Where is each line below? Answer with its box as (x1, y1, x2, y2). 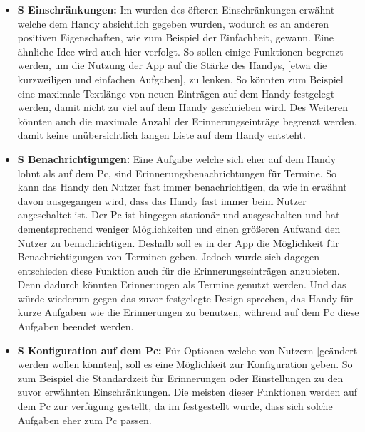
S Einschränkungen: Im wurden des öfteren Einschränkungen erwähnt (17, 2, 335, 16)
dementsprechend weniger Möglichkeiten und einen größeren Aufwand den (17, 221, 341, 236)
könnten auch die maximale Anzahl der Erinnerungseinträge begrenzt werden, (17, 113, 357, 128)
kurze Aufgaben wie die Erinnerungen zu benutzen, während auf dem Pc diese (17, 305, 359, 320)
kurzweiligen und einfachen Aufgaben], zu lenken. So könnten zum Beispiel (17, 71, 344, 86)
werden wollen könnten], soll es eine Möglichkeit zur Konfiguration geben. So (17, 357, 353, 372)
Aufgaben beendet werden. (17, 319, 134, 334)
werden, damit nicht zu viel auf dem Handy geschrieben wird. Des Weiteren (17, 100, 349, 115)
